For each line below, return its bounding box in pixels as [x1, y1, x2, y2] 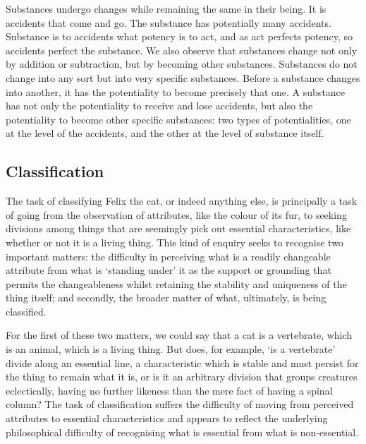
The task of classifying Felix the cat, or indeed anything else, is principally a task [6, 193, 358, 208]
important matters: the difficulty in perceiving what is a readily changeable [6, 248, 331, 263]
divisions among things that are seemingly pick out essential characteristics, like [6, 221, 351, 236]
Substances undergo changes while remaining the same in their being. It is [6, 1, 327, 16]
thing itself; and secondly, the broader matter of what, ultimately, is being [6, 290, 327, 305]
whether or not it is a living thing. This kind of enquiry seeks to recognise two [6, 234, 343, 249]
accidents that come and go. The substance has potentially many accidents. [6, 15, 331, 30]
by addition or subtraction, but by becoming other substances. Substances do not [6, 56, 358, 71]
